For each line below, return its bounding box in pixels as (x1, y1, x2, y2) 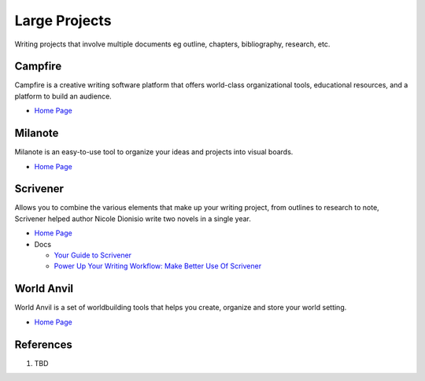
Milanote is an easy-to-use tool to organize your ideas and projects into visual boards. (14, 147, 294, 157)
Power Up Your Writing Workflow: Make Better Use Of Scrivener (54, 261, 262, 271)
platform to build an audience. (14, 91, 112, 101)
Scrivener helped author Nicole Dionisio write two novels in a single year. (14, 213, 252, 224)
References (14, 338, 72, 351)
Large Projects (14, 12, 112, 29)
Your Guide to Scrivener (54, 250, 132, 260)
